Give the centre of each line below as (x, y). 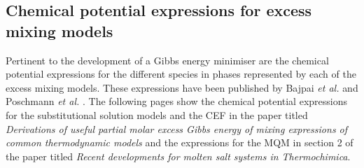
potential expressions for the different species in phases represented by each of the (181, 74)
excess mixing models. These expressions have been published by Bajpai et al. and (182, 87)
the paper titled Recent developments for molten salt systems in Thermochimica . (178, 156)
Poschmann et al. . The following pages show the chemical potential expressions (176, 101)
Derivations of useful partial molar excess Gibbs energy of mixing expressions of (177, 128)
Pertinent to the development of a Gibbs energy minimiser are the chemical (167, 60)
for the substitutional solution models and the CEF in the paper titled (157, 114)
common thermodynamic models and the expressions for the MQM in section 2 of (180, 142)
